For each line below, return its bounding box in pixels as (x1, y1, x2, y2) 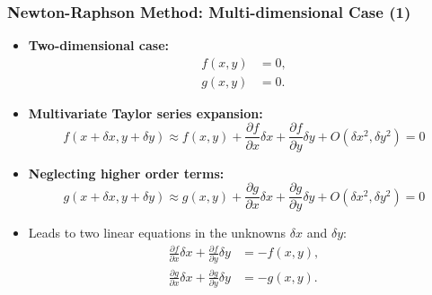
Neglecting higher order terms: (28, 163, 225, 182)
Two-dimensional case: (28, 36, 170, 55)
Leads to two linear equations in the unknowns (28, 223, 287, 242)
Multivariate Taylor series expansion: (28, 103, 263, 122)
